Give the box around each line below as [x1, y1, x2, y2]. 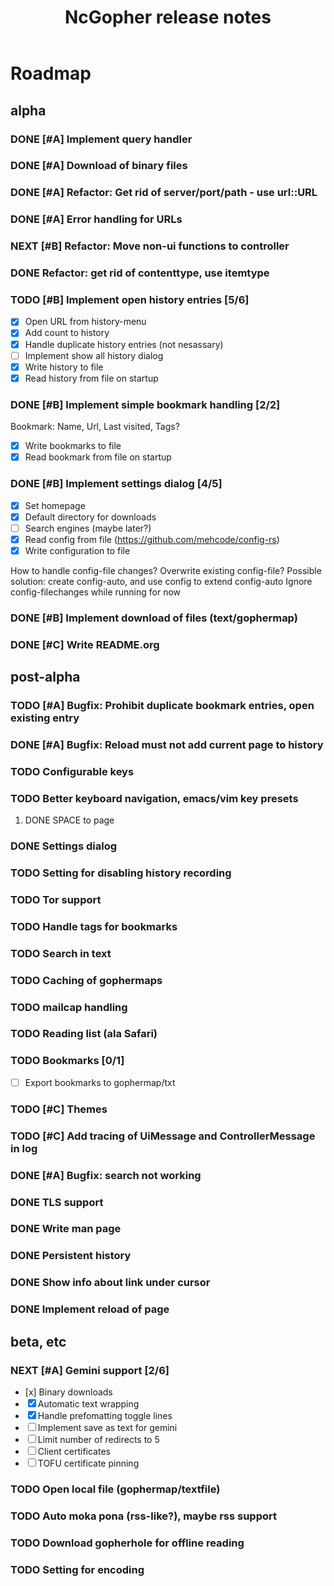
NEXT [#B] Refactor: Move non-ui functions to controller [10, 239, 290, 253]
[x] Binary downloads [24, 1386, 113, 1398]
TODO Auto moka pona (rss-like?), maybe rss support [10, 1509, 277, 1523]
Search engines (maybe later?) [24, 522, 152, 534]
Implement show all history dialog [24, 349, 164, 361]
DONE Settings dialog [10, 839, 118, 853]
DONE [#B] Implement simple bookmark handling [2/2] [10, 397, 281, 411]
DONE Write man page [10, 1222, 122, 1236]
